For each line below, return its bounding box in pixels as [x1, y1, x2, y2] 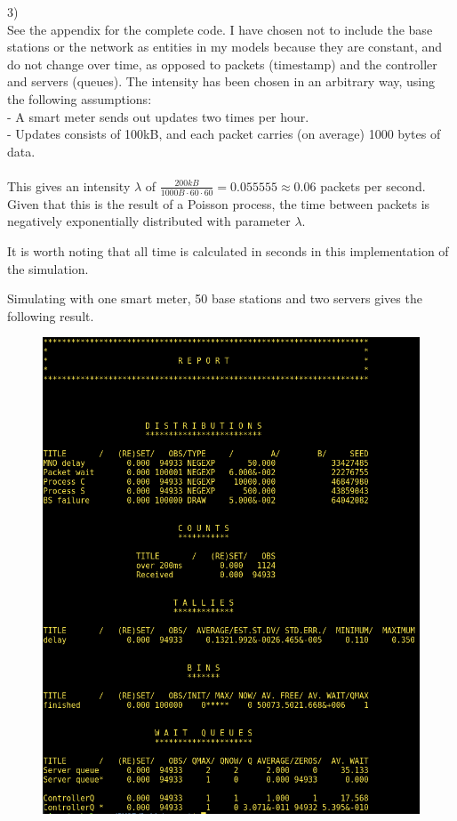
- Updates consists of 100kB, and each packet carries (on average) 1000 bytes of [7, 125, 441, 143]
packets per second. [320, 176, 426, 195]
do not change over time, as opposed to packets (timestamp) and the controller [7, 54, 437, 73]
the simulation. [7, 259, 89, 278]
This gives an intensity [7, 176, 131, 195]
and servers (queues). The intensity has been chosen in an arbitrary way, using [7, 72, 436, 91]
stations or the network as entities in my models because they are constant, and [7, 37, 443, 56]
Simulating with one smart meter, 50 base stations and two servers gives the [7, 289, 422, 308]
